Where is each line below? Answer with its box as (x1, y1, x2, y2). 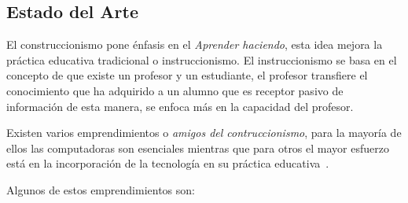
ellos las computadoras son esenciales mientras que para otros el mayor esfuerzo (6, 139, 389, 156)
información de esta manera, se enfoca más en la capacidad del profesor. (6, 98, 354, 114)
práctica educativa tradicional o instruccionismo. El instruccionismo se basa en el (6, 51, 397, 68)
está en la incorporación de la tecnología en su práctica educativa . (6, 155, 329, 172)
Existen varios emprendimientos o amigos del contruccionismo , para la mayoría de (6, 124, 402, 141)
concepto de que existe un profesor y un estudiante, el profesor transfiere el (6, 67, 368, 83)
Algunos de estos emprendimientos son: (6, 181, 195, 197)
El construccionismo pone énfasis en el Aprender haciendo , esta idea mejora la (6, 36, 383, 53)
